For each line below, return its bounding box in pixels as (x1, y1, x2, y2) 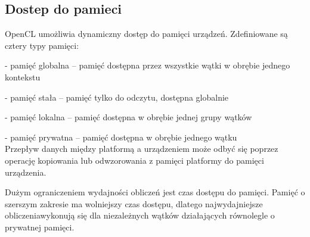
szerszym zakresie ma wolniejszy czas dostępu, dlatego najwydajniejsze (5, 197, 263, 210)
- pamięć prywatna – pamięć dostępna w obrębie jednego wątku (5, 130, 237, 143)
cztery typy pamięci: (5, 39, 79, 51)
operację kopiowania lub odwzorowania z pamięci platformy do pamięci (5, 154, 264, 166)
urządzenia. (5, 166, 46, 178)
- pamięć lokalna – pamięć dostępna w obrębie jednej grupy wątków (5, 111, 252, 123)
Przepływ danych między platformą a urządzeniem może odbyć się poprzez (5, 142, 278, 155)
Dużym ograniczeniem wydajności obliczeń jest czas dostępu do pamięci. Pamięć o (5, 186, 305, 198)
